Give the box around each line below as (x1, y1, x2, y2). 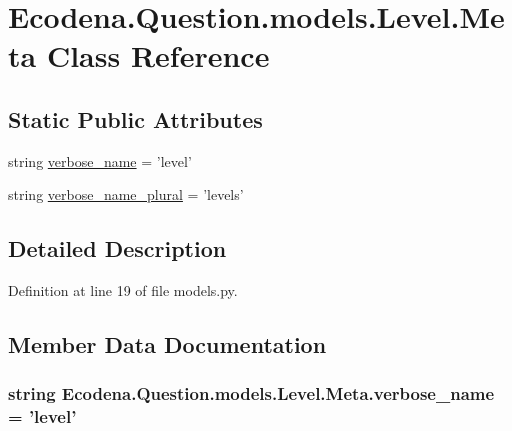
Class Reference (46, 35, 270, 76)
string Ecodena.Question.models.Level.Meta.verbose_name (8, 381, 495, 406)
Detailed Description (8, 233, 227, 264)
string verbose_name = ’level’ (8, 150, 192, 171)
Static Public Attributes (8, 103, 263, 134)
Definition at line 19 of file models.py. (8, 280, 238, 301)
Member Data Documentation (8, 329, 327, 360)
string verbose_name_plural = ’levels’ (8, 184, 244, 205)
